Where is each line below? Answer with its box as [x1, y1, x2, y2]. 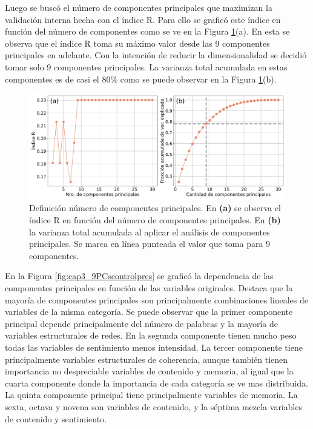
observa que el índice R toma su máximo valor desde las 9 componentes [5, 36, 270, 49]
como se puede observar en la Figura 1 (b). [120, 72, 277, 85]
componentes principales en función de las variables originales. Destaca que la [5, 282, 293, 294]
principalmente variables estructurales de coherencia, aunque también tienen [5, 353, 288, 365]
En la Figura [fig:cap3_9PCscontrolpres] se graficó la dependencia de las [5, 269, 274, 282]
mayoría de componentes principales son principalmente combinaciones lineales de [5, 293, 308, 306]
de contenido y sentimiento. [5, 412, 107, 425]
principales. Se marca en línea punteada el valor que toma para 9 [29, 237, 271, 250]
